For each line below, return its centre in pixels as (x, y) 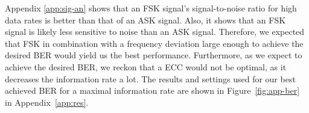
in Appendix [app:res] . (47, 102)
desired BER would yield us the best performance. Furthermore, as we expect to (154, 55)
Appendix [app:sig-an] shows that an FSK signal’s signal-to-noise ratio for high (151, 8)
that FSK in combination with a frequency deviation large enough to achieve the (154, 43)
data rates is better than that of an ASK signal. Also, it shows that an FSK (145, 20)
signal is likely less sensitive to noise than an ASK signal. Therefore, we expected (155, 32)
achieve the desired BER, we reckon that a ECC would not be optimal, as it (146, 66)
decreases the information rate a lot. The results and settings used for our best (150, 78)
